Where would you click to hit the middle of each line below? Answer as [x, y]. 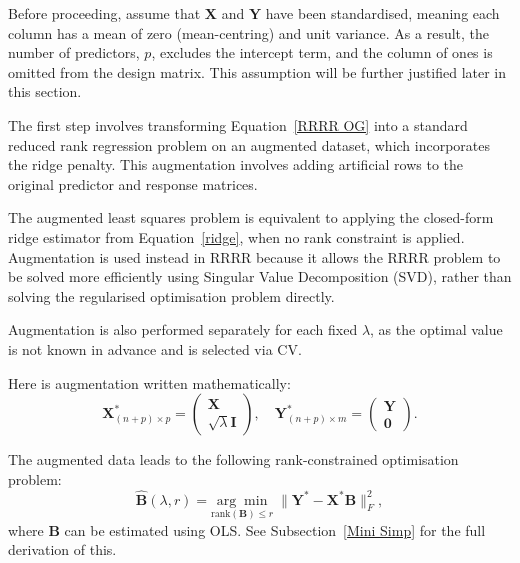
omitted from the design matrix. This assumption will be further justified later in [257, 71]
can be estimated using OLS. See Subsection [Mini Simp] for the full [275, 529]
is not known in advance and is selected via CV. [155, 348]
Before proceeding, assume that [104, 13]
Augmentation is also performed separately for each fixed [183, 329]
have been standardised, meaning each [382, 13]
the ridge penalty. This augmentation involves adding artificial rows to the [235, 164]
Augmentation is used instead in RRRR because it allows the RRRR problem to [254, 256]
